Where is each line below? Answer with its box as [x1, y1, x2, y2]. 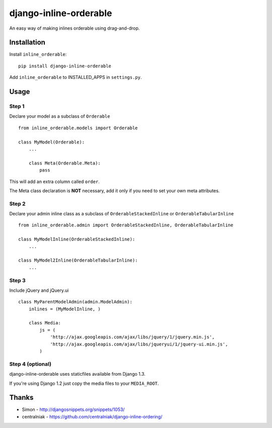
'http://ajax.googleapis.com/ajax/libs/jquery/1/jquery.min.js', [50, 334, 215, 340]
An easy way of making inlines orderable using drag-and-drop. [9, 25, 140, 31]
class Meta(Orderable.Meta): [28, 160, 101, 166]
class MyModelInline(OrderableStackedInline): [18, 236, 135, 242]
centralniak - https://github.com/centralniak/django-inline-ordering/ [22, 413, 163, 419]
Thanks [9, 393, 34, 402]
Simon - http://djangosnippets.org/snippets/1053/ [22, 406, 125, 412]
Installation [9, 38, 45, 47]
